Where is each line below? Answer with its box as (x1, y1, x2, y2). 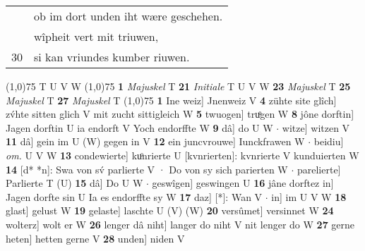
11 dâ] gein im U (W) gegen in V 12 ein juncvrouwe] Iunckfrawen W (6, 134, 305, 149)
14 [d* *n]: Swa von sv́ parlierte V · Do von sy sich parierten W (6, 161, 288, 176)
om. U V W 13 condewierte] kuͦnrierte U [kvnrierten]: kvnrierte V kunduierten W (6, 147, 359, 162)
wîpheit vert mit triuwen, (34, 28, 159, 44)
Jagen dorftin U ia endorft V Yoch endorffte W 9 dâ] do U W (6, 120, 273, 135)
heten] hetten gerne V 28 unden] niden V (6, 231, 185, 245)
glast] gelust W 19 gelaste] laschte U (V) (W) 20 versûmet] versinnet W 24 (6, 203, 334, 218)
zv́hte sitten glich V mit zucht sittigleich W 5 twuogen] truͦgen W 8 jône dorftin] (6, 106, 354, 121)
